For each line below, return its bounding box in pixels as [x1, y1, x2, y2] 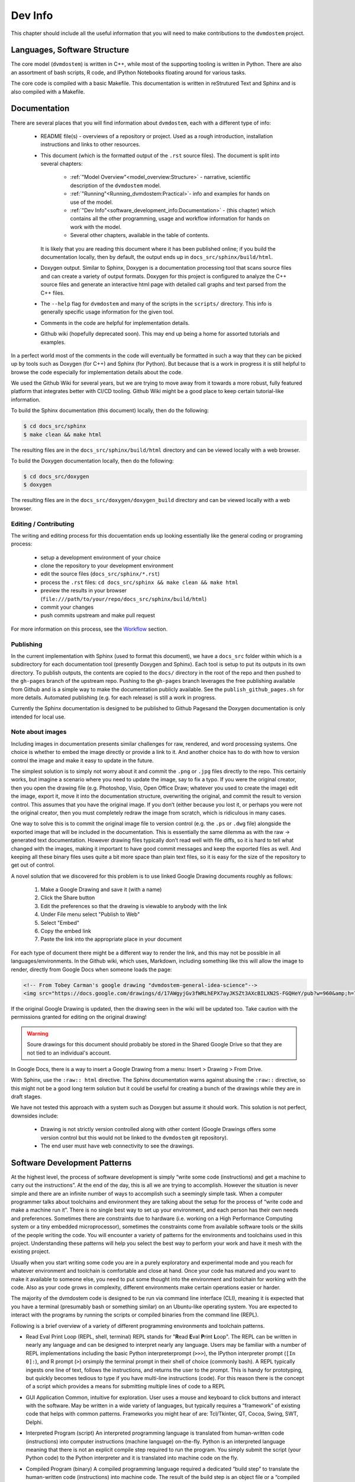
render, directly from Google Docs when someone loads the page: [11, 966, 172, 973]
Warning [27, 1030, 49, 1037]
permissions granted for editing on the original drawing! [11, 1014, 147, 1021]
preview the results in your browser [40, 587, 127, 594]
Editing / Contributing [11, 519, 75, 528]
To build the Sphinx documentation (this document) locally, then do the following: [11, 407, 209, 414]
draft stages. [11, 1093, 42, 1100]
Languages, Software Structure [11, 45, 130, 55]
